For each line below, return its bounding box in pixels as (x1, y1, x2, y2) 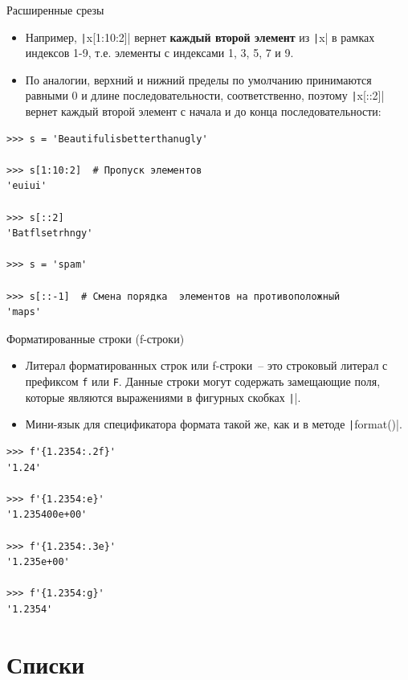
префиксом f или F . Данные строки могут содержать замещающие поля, (25, 373, 381, 389)
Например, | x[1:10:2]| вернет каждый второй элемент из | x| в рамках (25, 28, 375, 45)
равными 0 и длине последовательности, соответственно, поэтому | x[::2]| (25, 87, 385, 104)
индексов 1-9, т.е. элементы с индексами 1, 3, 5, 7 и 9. (25, 44, 294, 61)
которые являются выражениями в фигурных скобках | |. (25, 388, 301, 405)
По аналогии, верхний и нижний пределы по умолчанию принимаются (25, 71, 372, 88)
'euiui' (6, 180, 47, 192)
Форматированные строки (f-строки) (6, 330, 185, 346)
